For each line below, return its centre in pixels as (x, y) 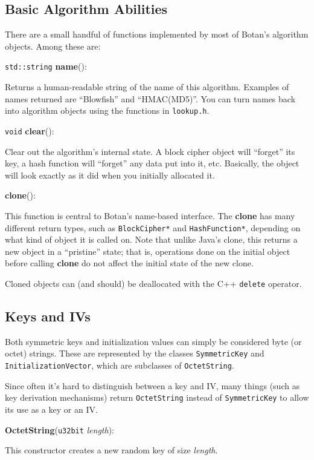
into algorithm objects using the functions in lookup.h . (107, 110)
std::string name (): (46, 66)
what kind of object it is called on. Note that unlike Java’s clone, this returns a (151, 239)
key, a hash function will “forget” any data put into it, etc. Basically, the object (152, 163)
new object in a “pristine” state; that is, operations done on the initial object (148, 251)
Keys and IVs (48, 316)
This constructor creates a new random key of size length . (111, 450)
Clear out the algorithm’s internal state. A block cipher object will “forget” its (150, 151)
